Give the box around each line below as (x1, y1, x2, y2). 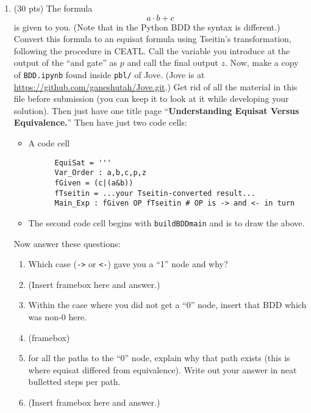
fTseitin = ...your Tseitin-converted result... (54, 189, 256, 198)
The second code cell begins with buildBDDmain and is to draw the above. (28, 216, 305, 229)
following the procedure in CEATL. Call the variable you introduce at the (13, 44, 290, 57)
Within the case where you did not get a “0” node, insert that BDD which (28, 298, 307, 311)
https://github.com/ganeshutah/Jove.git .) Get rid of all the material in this (13, 80, 298, 93)
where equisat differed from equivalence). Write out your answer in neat (28, 363, 297, 376)
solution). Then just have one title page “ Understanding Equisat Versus (13, 104, 299, 117)
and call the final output (127, 56, 218, 69)
